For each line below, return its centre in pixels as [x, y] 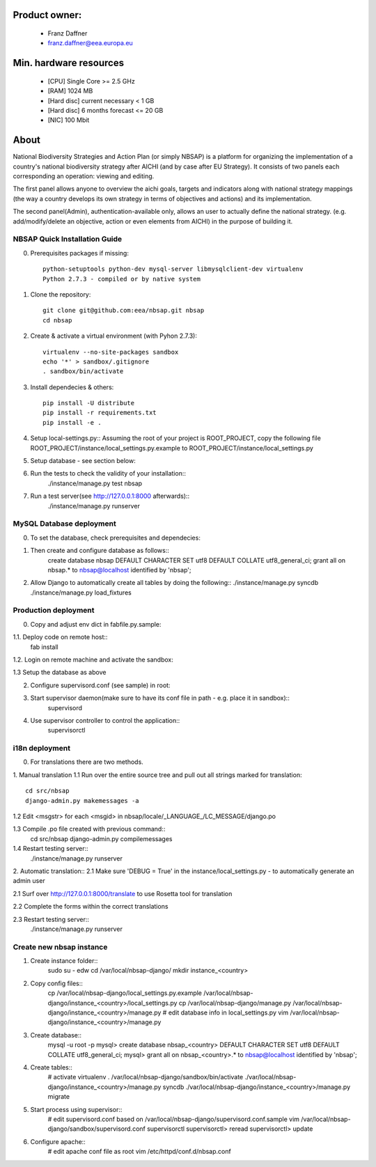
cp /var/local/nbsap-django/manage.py [235, 1003]
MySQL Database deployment [64, 524]
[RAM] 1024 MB [70, 91]
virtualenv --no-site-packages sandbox [111, 352]
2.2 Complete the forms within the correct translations [91, 907]
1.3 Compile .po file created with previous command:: [89, 829]
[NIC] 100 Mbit [69, 120]
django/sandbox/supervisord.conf [96, 1129]
